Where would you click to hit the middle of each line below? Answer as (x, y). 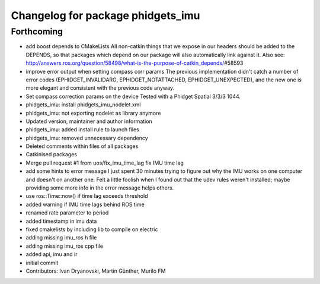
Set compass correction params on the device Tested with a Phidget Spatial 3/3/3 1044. (133, 96)
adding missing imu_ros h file (61, 238)
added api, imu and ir (52, 254)
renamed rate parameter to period (67, 213)
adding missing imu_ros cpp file (65, 246)
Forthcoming (37, 31)
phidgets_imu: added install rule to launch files (82, 130)
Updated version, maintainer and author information (89, 121)
